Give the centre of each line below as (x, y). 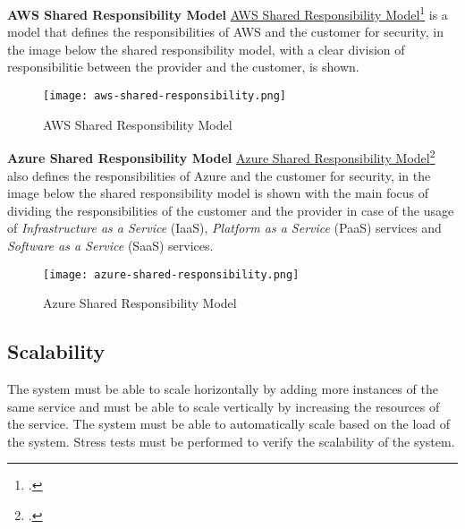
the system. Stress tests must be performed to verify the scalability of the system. (231, 441)
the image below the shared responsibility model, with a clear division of (206, 49)
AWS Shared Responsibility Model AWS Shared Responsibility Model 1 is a (228, 13)
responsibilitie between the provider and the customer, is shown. (183, 67)
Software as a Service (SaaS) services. (110, 245)
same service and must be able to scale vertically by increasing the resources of (224, 406)
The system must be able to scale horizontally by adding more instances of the (223, 388)
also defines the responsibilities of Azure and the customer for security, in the (219, 175)
